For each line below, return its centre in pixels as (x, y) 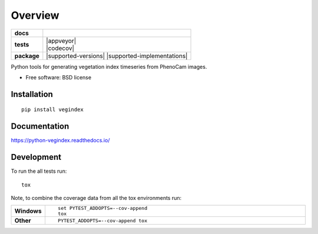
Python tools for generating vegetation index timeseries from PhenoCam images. (109, 66)
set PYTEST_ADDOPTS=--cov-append (102, 208)
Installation (32, 94)
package (27, 56)
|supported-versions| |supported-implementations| (117, 56)
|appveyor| (61, 41)
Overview (35, 15)
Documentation (40, 126)
